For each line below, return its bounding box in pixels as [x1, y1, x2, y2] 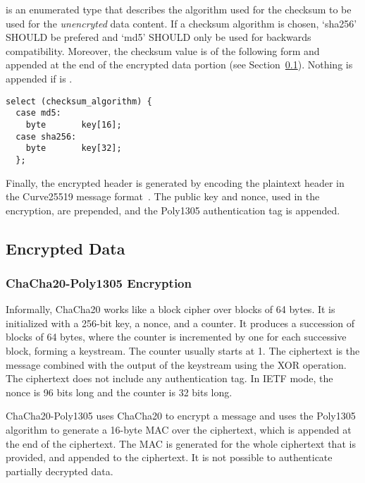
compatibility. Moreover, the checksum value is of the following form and [6, 43, 320, 58]
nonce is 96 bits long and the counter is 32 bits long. [6, 384, 233, 399]
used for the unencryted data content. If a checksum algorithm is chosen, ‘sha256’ [6, 16, 357, 30]
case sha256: [16, 131, 77, 142]
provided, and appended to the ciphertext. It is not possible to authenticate [6, 450, 333, 465]
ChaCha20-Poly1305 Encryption [6, 274, 192, 291]
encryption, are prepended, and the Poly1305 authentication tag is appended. [6, 202, 340, 217]
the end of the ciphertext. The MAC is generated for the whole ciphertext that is [6, 436, 356, 451]
